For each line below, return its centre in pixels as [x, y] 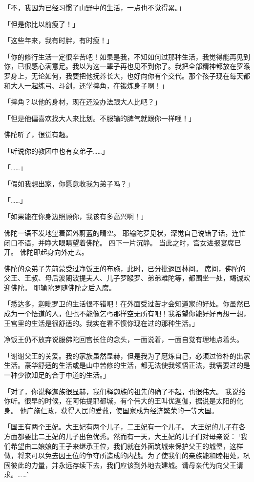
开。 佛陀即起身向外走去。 [46, 252]
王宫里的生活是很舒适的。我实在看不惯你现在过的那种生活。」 [101, 323]
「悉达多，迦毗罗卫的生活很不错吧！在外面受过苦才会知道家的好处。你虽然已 [127, 304]
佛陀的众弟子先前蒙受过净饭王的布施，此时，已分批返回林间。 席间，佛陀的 [125, 268]
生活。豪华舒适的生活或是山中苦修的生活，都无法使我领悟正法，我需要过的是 [127, 365]
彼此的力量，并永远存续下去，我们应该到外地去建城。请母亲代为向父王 [123, 465]
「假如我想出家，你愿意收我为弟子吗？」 [69, 184]
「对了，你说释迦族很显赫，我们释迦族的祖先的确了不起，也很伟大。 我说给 [125, 391]
